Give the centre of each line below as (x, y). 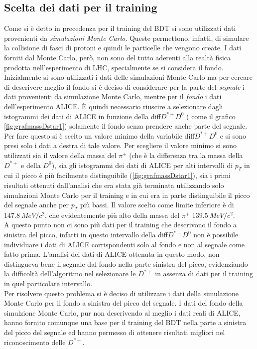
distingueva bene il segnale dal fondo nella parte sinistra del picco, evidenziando (126, 263)
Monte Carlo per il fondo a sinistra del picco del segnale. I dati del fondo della (124, 303)
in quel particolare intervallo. (48, 283)
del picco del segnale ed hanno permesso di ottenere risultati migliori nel (115, 332)
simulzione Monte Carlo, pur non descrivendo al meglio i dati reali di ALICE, (122, 312)
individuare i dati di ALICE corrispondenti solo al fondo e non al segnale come (124, 244)
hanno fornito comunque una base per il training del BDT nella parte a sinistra (125, 322)
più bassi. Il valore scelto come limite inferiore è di (157, 205)
